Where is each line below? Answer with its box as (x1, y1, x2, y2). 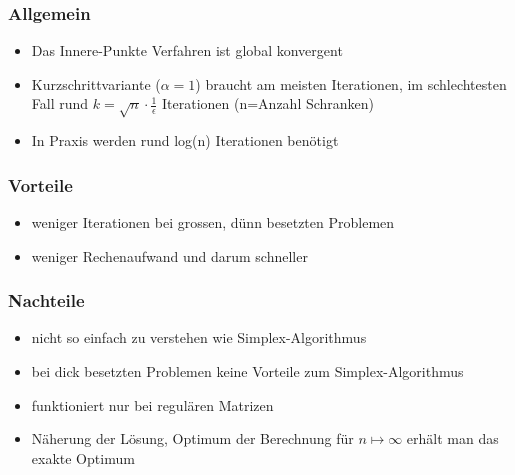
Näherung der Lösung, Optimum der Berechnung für (31, 428, 354, 449)
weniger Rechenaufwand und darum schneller (31, 245, 308, 266)
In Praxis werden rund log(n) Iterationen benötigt (31, 130, 339, 151)
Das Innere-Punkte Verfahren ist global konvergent (31, 40, 343, 61)
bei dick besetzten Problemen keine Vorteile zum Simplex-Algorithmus (31, 360, 464, 381)
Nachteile (8, 288, 85, 313)
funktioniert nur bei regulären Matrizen (31, 394, 274, 415)
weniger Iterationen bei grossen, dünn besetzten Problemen (31, 211, 395, 232)
